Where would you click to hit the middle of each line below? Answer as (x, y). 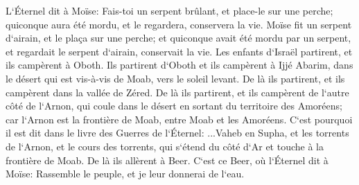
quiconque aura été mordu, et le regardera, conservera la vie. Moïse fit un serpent (179, 24)
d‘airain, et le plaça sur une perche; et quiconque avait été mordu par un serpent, (178, 38)
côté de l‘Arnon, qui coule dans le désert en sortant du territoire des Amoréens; (174, 106)
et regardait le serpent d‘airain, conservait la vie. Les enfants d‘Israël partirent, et (179, 51)
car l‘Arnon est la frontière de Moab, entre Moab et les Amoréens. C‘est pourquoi (179, 119)
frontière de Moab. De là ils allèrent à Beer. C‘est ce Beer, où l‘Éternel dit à (167, 160)
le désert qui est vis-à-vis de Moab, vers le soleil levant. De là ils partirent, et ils (175, 78)
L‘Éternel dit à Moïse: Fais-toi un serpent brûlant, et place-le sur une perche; (169, 10)
